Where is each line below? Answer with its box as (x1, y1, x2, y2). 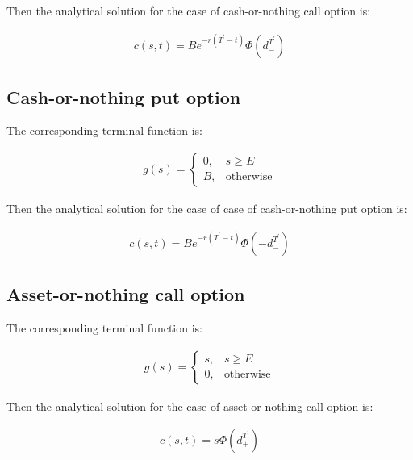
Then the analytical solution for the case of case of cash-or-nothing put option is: (6, 199, 407, 216)
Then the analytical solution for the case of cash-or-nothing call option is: (6, 2, 371, 19)
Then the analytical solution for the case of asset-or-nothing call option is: (6, 397, 373, 414)
